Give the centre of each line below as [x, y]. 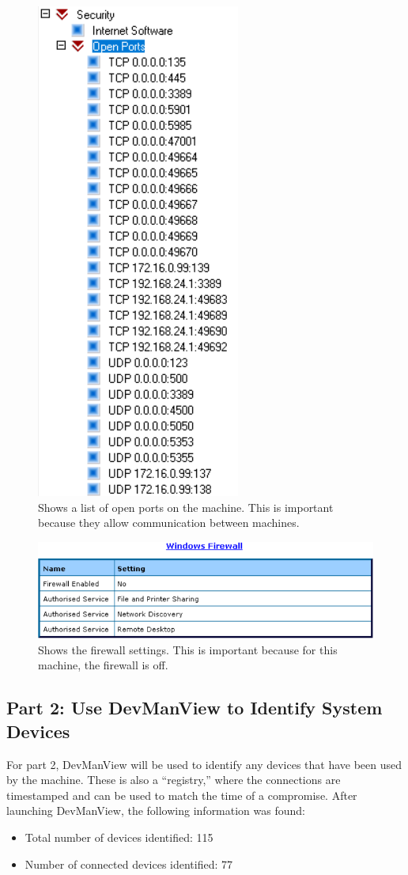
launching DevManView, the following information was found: [156, 811]
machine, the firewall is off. [103, 665]
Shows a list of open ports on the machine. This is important [186, 507]
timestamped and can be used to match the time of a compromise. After [182, 795]
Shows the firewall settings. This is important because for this [188, 649]
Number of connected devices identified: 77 [129, 864]
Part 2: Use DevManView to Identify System [195, 708]
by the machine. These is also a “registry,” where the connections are [174, 780]
